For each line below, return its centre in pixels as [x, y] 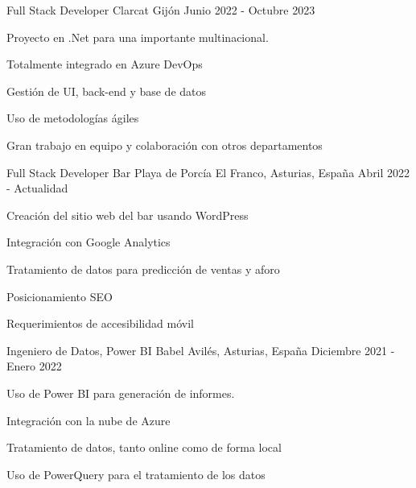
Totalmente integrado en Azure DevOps [105, 64]
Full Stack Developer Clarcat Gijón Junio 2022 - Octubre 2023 [161, 10]
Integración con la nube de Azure [89, 420]
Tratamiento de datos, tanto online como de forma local [144, 447]
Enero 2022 [34, 366]
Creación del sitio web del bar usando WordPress [128, 215]
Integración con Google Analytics [89, 242]
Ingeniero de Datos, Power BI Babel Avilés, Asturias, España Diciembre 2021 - [201, 350]
